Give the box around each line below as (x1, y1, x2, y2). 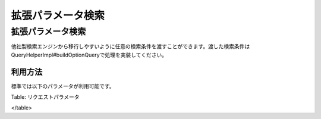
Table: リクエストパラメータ (11, 93, 80, 101)
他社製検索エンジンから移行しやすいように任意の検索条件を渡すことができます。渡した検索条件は (11, 43, 250, 50)
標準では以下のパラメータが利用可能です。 (11, 82, 115, 89)
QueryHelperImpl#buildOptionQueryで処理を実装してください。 (11, 51, 168, 58)
